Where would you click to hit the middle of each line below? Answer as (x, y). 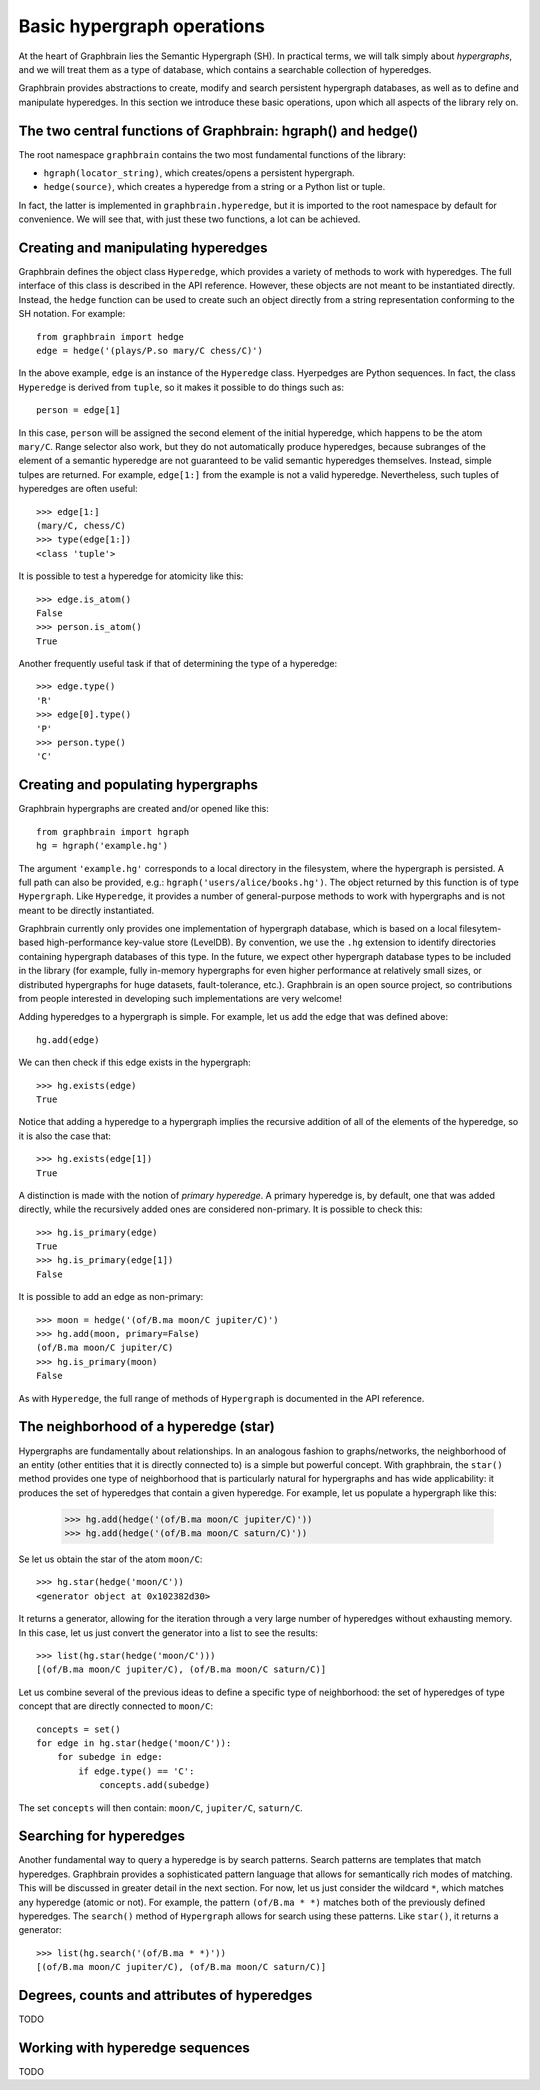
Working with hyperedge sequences (134, 2047)
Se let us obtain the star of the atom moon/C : (110, 1559)
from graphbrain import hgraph (113, 831)
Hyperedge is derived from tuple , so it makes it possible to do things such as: (181, 387)
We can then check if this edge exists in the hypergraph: (135, 1062)
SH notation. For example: (72, 314)
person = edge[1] (78, 410)
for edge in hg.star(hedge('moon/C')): (134, 1743)
